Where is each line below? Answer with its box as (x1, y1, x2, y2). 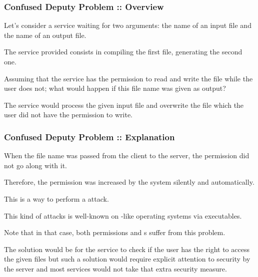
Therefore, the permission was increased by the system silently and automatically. (4, 177, 254, 187)
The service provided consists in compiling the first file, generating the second (4, 46, 242, 57)
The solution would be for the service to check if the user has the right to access (4, 244, 249, 254)
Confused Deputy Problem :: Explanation (4, 130, 175, 143)
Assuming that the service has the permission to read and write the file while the (4, 73, 253, 83)
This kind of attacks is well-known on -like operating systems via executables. (4, 210, 242, 221)
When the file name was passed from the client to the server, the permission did (4, 150, 249, 161)
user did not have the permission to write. (4, 109, 133, 120)
